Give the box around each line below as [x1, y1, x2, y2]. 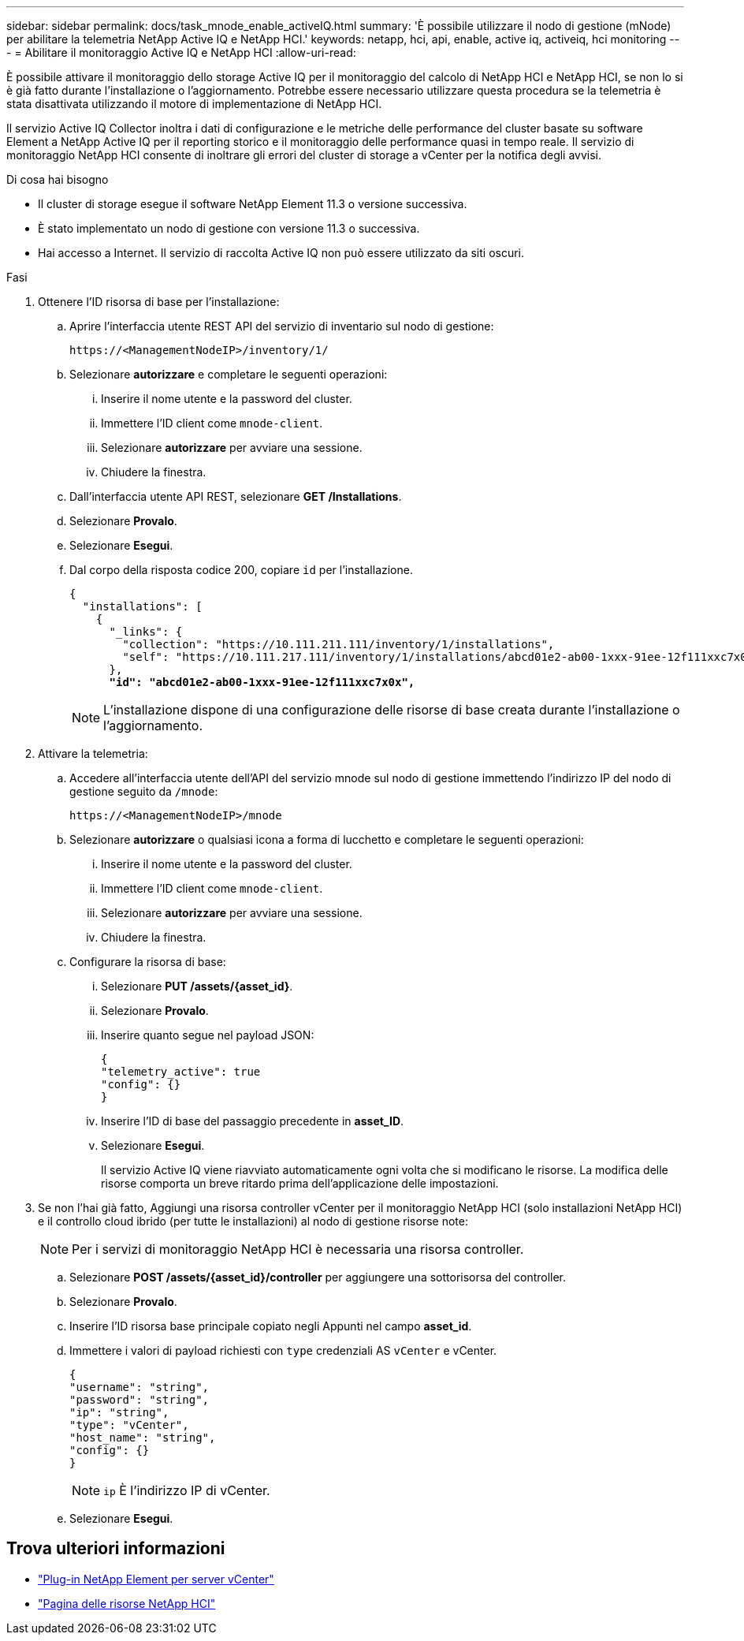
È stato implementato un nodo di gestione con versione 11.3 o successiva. [38, 222, 420, 235]
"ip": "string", [69, 1406, 169, 1419]
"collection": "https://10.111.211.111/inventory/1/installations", [122, 638, 555, 651]
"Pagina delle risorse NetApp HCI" [38, 1596, 216, 1610]
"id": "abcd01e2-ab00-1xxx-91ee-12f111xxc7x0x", [109, 676, 415, 688]
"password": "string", [69, 1393, 210, 1406]
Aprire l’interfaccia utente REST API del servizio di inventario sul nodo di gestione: [69, 319, 494, 333]
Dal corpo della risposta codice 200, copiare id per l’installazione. [69, 563, 413, 576]
